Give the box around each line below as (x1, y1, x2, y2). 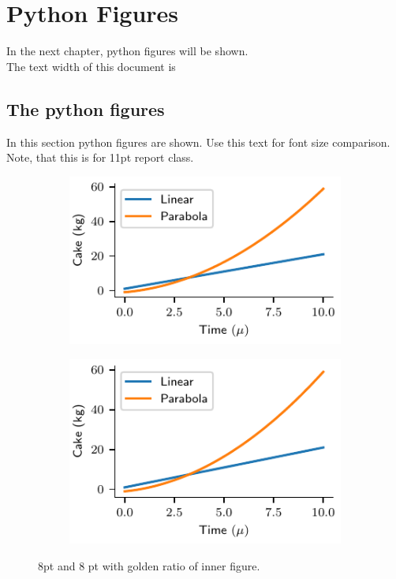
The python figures (6, 96, 165, 121)
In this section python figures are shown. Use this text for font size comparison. (6, 133, 390, 150)
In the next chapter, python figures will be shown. (6, 43, 248, 59)
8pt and (38, 557, 76, 573)
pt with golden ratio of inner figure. (88, 557, 260, 573)
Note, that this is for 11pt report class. (6, 149, 194, 166)
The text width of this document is (6, 58, 176, 74)
